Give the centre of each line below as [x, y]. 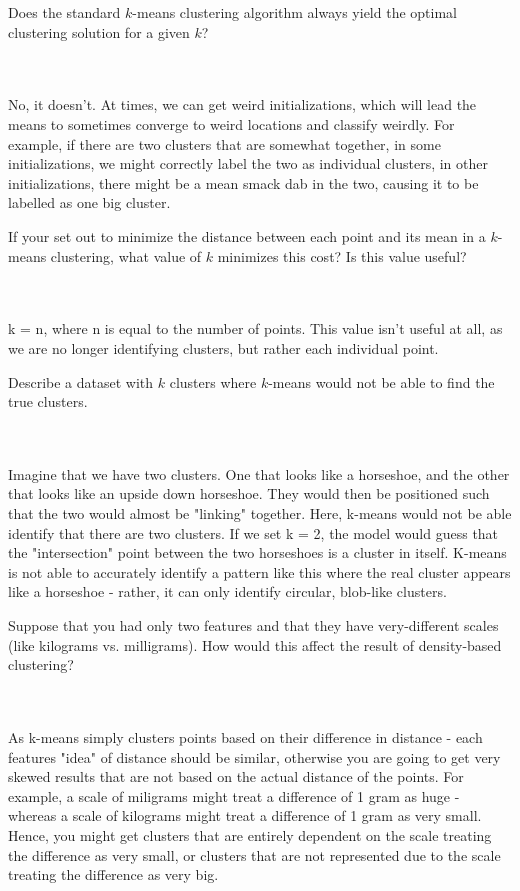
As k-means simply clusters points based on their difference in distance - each [245, 737]
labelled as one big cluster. [89, 202]
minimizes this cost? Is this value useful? [342, 255]
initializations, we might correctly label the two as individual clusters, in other [248, 163]
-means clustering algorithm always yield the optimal [294, 12]
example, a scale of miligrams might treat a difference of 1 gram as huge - [234, 795]
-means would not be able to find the [381, 381]
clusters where [213, 381]
